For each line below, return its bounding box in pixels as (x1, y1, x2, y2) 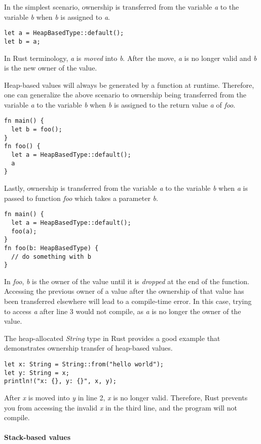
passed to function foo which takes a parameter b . (4, 192, 158, 203)
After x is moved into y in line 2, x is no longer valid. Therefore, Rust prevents (4, 392, 248, 402)
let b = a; (4, 38, 41, 45)
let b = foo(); (11, 126, 62, 133)
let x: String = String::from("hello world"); (4, 361, 164, 368)
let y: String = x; (4, 369, 69, 377)
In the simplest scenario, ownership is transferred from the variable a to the (4, 2, 239, 12)
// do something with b (11, 253, 91, 260)
